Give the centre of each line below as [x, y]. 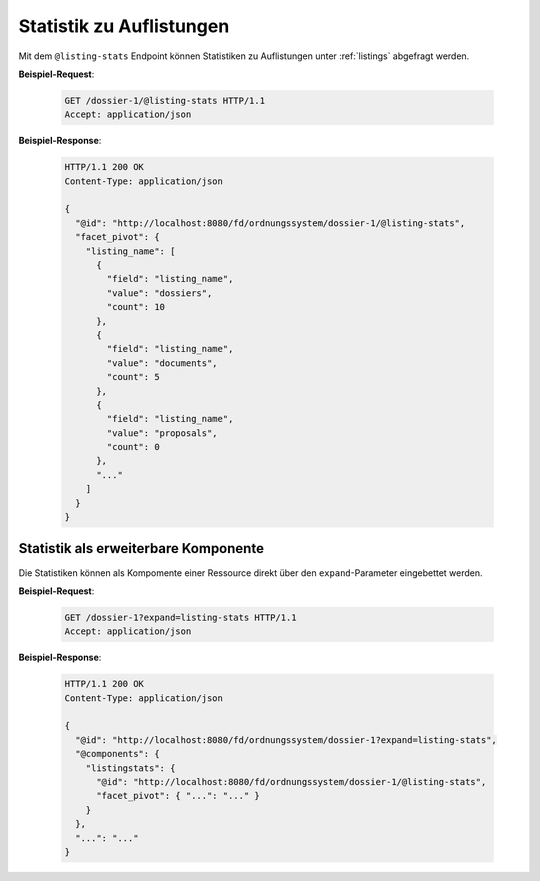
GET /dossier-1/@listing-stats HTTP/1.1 [164, 100]
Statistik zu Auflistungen [124, 26]
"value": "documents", [162, 363]
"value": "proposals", [162, 433]
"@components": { [117, 754]
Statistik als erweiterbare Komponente [141, 548]
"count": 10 [135, 307]
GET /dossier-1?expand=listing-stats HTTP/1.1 [180, 617]
